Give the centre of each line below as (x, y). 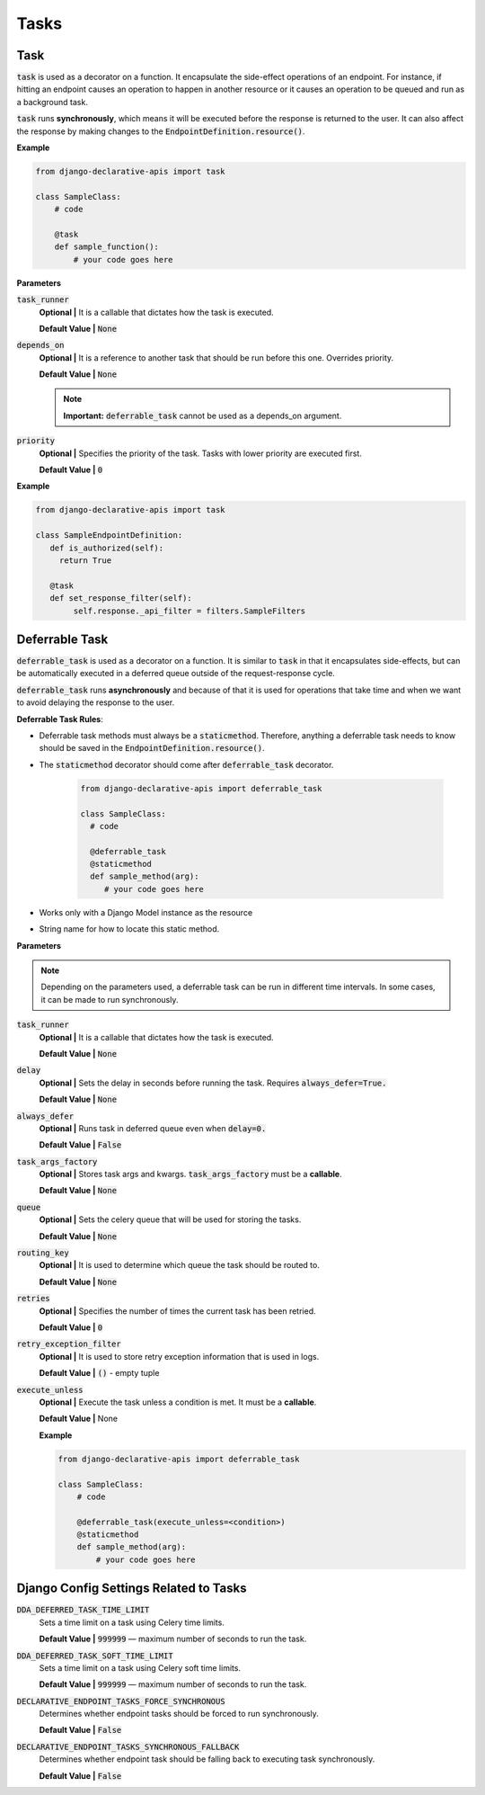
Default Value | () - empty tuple (99, 1373)
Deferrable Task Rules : (60, 719)
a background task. (53, 102)
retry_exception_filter (69, 1344)
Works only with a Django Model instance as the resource (146, 912)
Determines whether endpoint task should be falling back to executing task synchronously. (207, 1759)
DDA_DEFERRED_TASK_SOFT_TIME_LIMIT (95, 1656)
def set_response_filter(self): (121, 598)
